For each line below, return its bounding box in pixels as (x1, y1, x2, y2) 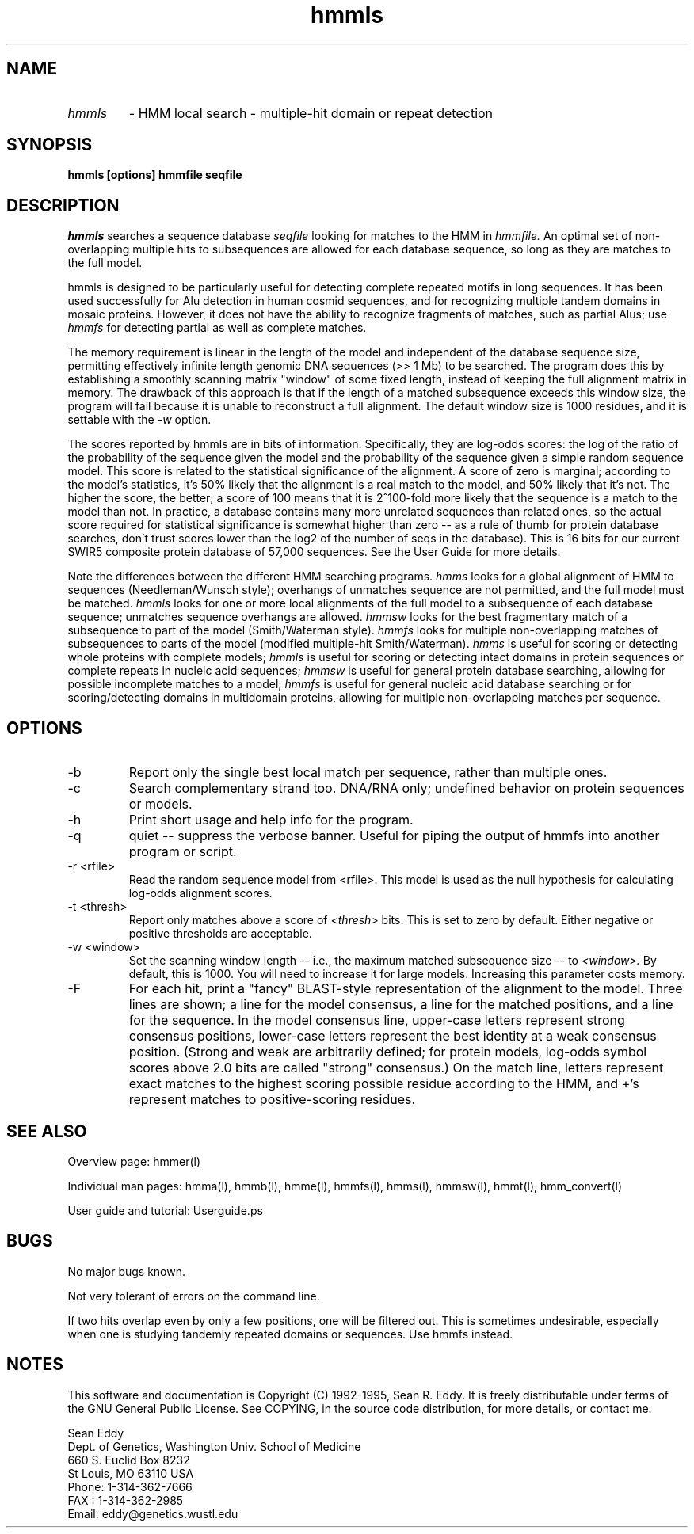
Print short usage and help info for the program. (128, 812, 414, 828)
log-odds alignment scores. (128, 886, 273, 900)
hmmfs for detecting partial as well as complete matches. (67, 321, 367, 335)
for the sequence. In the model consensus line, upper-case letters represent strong (128, 1012, 625, 1029)
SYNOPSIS (6, 135, 93, 155)
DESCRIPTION (6, 195, 120, 215)
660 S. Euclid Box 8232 (67, 1452, 190, 1467)
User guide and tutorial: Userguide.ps (67, 1203, 263, 1217)
